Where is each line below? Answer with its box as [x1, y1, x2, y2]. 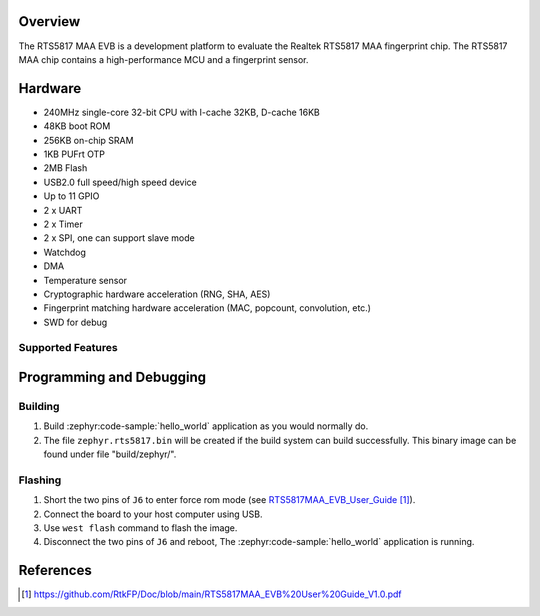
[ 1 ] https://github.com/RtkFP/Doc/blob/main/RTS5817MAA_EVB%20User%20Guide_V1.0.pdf [21, 588, 402, 600]
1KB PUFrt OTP [43, 148, 105, 160]
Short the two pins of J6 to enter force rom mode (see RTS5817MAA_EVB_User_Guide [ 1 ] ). [43, 494, 416, 506]
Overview [18, 13, 81, 30]
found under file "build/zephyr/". [43, 448, 177, 460]
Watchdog [43, 246, 87, 258]
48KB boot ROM [43, 120, 111, 132]
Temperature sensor [43, 274, 128, 286]
